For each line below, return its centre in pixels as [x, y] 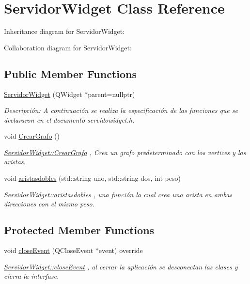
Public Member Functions [70, 73]
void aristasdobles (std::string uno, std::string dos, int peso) [92, 178]
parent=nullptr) [111, 94]
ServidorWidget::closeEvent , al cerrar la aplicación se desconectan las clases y [121, 266]
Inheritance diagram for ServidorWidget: [64, 31]
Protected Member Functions [79, 230]
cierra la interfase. [31, 276]
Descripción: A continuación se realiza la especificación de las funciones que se [121, 110]
